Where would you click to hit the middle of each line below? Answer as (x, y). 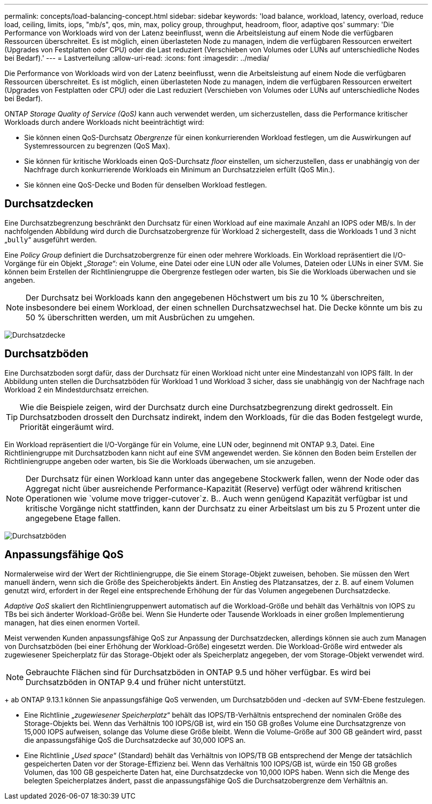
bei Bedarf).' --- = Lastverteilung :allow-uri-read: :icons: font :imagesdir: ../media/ (137, 58)
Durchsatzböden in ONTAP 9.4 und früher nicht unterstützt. (136, 682)
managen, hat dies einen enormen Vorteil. (72, 622)
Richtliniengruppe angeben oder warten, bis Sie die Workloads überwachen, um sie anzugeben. (160, 461)
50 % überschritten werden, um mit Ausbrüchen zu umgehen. (140, 317)
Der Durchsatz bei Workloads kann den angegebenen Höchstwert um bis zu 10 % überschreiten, (205, 297)
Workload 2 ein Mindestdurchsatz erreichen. (77, 389)
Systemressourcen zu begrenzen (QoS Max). (97, 146)
